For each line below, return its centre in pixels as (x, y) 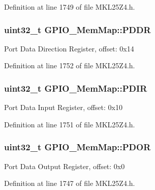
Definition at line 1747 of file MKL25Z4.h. (70, 183)
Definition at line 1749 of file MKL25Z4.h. (70, 7)
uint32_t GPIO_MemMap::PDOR (77, 147)
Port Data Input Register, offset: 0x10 (63, 107)
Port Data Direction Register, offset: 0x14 (69, 48)
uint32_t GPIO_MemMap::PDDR (77, 29)
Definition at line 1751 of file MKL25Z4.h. (70, 124)
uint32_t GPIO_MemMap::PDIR (76, 88)
